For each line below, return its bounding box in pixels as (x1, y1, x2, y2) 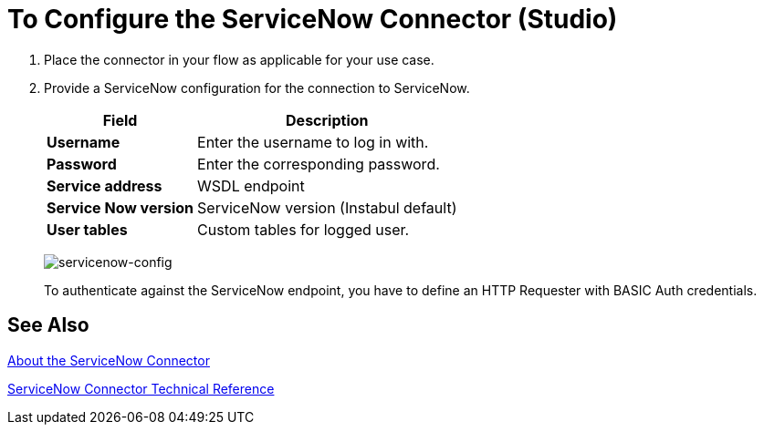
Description (286, 110, 369, 129)
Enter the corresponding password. (197, 154, 440, 173)
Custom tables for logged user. (197, 220, 410, 239)
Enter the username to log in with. (197, 132, 429, 151)
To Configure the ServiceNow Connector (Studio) (7, 4, 618, 35)
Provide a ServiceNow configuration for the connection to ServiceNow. (44, 79, 470, 96)
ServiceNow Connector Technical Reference (7, 380, 275, 396)
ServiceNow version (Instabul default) (197, 198, 457, 217)
